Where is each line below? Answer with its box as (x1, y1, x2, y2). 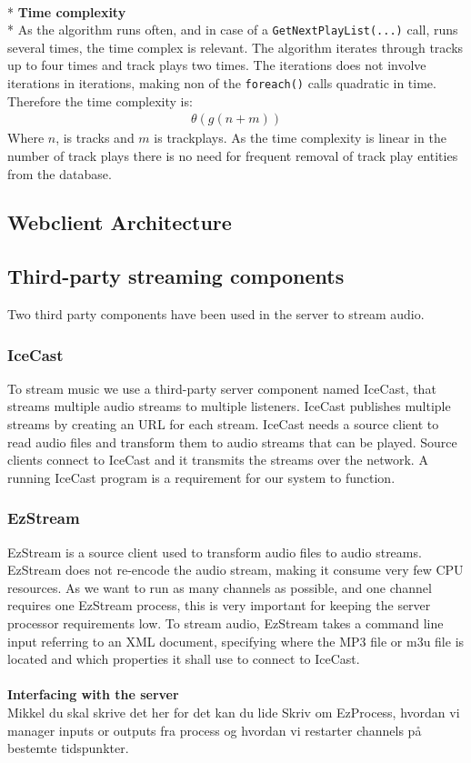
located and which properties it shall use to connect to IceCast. (7, 649, 360, 668)
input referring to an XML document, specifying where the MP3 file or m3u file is (7, 631, 465, 650)
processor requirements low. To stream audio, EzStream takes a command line (7, 614, 444, 633)
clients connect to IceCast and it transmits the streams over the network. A (7, 450, 428, 469)
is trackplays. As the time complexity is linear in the (154, 128, 446, 147)
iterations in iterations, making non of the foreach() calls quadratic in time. (7, 74, 436, 93)
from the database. (7, 164, 112, 183)
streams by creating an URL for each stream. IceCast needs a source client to (7, 415, 439, 434)
